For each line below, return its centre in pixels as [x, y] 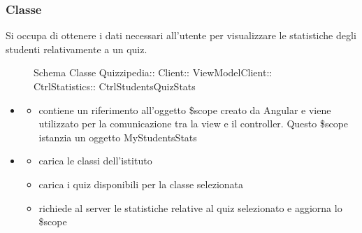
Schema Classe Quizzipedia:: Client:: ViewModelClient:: [153, 72]
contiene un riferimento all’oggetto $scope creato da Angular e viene [185, 110]
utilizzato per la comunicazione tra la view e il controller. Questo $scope [194, 123]
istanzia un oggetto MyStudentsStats [118, 137]
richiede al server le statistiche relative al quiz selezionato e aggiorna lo [190, 207]
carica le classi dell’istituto [95, 161]
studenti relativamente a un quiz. [77, 49]
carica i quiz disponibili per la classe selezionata [141, 184]
